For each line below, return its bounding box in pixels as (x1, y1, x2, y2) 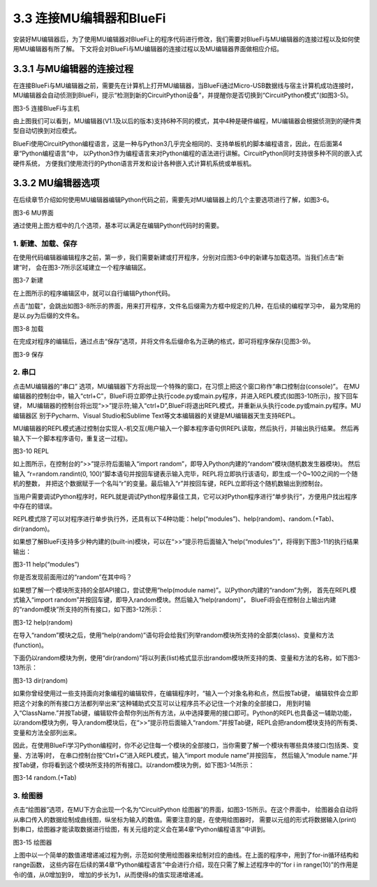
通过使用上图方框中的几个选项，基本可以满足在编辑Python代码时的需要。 (13, 221, 223, 230)
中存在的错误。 (13, 502, 56, 510)
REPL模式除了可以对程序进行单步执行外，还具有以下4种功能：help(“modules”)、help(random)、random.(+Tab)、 (13, 515, 338, 523)
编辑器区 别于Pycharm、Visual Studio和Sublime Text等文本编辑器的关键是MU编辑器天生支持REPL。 (13, 411, 300, 420)
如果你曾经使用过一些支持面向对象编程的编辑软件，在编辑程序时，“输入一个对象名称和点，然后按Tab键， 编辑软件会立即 (13, 689, 359, 697)
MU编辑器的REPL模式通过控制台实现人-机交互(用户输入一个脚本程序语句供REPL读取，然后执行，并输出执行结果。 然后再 (13, 424, 360, 433)
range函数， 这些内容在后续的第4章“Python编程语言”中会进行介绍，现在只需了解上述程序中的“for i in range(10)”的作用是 (13, 860, 359, 869)
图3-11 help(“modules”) (13, 560, 80, 568)
